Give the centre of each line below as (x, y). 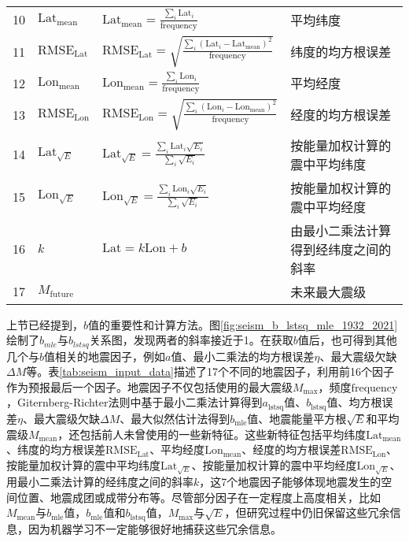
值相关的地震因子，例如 (105, 356)
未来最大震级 (328, 291)
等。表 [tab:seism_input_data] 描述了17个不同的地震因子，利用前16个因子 (210, 371)
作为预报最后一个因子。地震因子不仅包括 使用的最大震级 (149, 386)
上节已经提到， (45, 324)
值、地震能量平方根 (297, 418)
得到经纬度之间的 (341, 249)
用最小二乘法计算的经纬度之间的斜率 (100, 482)
